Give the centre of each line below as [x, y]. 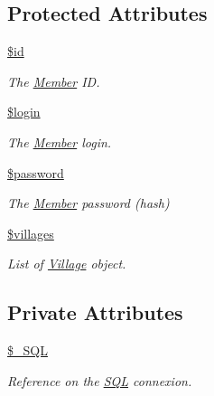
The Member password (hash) [88, 203]
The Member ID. [54, 81]
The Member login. [60, 141]
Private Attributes [95, 312]
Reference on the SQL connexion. [100, 380]
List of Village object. [67, 264]
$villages [31, 233]
